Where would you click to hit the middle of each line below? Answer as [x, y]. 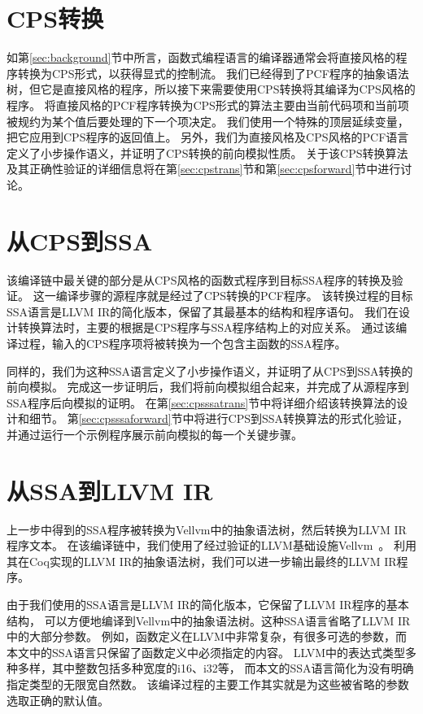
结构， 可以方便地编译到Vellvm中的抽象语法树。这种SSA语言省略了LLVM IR [209, 620]
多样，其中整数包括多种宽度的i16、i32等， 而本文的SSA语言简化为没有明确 [216, 668]
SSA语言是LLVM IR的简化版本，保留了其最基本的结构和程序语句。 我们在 [203, 311]
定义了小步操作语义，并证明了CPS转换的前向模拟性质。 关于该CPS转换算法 [207, 152]
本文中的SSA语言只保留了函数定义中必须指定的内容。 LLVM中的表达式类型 [206, 652]
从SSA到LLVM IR [110, 490]
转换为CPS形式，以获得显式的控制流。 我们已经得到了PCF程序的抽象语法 [213, 73]
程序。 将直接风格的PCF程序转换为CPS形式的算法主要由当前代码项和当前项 [208, 104]
